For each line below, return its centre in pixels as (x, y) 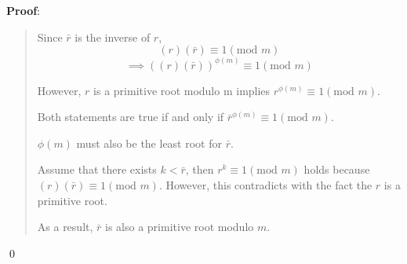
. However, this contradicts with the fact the (265, 185)
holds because (337, 169)
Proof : (24, 10)
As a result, (65, 227)
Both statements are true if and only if (131, 117)
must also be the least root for (149, 143)
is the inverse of (113, 37)
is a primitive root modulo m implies (182, 90)
